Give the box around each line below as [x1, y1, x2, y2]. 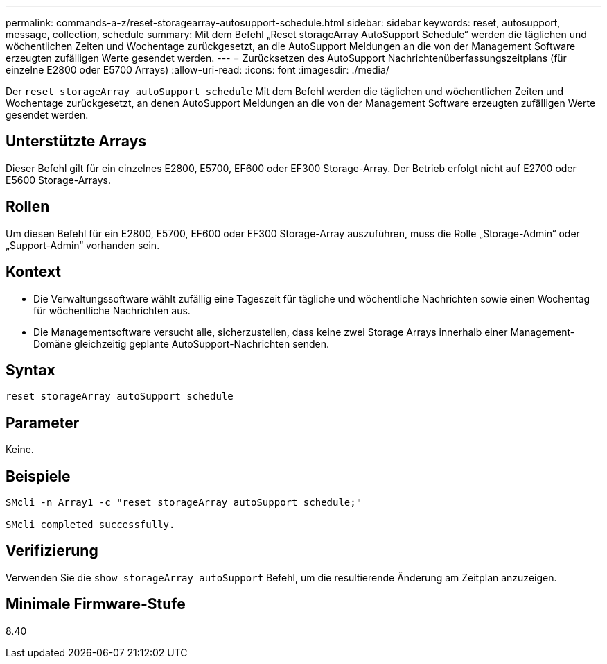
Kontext [6, 263, 61, 281]
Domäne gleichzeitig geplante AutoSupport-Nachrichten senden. [33, 337, 330, 350]
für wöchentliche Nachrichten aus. [33, 304, 191, 316]
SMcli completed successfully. [6, 519, 175, 531]
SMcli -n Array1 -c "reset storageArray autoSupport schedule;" [6, 497, 362, 509]
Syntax [6, 361, 55, 379]
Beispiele [6, 467, 71, 485]
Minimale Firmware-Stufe [6, 595, 186, 613]
